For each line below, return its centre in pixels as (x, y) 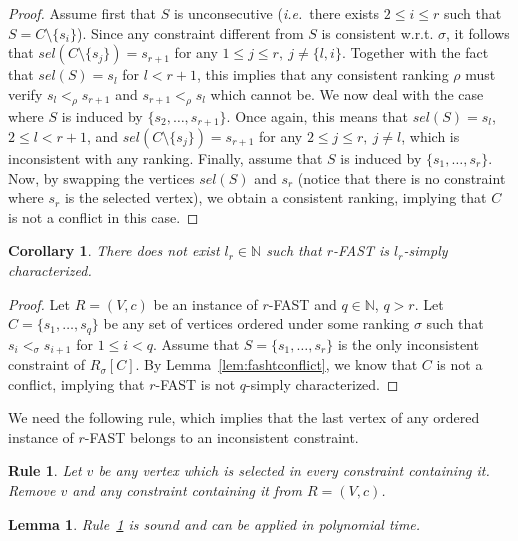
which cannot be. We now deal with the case (347, 93)
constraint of (47, 364)
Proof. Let (39, 303)
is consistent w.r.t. (377, 32)
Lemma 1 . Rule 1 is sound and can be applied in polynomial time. (214, 523)
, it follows (478, 32)
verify (25, 93)
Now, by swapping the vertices (101, 177)
